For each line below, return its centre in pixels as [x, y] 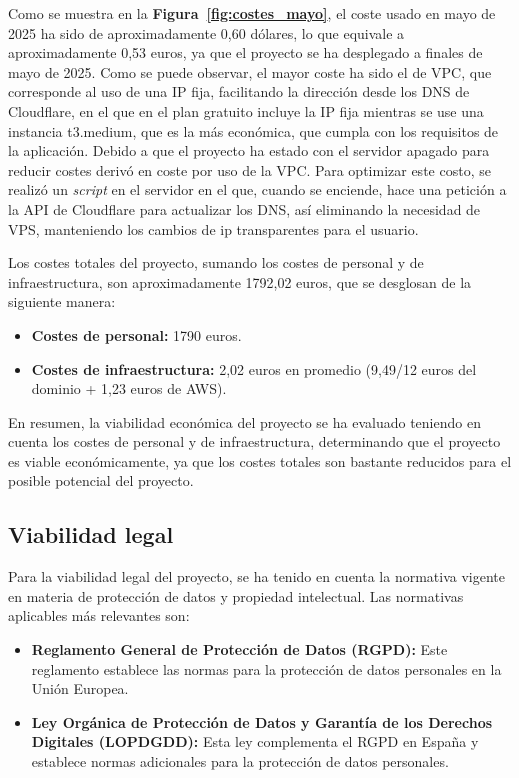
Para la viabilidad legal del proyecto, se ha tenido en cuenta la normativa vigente [256, 576]
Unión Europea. [80, 688]
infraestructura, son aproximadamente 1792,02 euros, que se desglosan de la [240, 281]
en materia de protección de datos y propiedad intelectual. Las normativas [236, 595]
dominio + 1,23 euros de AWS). [129, 388]
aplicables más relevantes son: [99, 615]
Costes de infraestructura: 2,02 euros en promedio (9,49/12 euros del [254, 368]
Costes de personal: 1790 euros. [136, 334]
